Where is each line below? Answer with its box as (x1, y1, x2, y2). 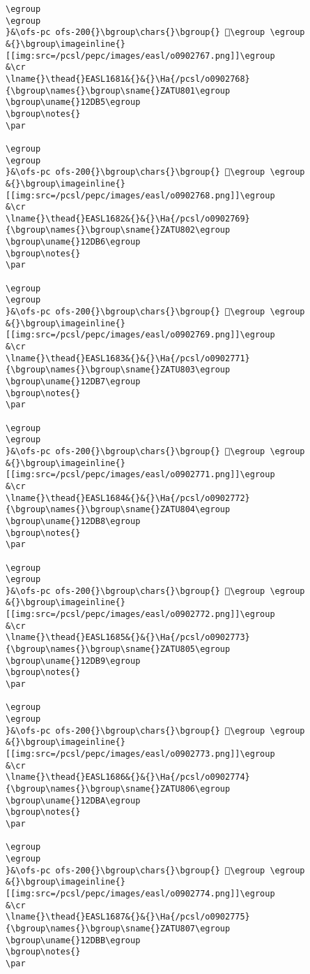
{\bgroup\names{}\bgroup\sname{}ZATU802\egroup (6, 225, 231, 235)
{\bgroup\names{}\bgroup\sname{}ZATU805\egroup (6, 644, 231, 655)
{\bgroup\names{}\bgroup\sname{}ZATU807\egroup (6, 923, 231, 933)
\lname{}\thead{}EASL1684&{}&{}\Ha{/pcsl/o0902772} (6, 493, 250, 503)
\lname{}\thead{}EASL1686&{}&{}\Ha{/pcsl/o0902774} (6, 772, 250, 783)
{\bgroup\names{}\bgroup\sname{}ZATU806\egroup (6, 783, 231, 794)
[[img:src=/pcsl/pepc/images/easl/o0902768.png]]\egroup (6, 190, 275, 201)
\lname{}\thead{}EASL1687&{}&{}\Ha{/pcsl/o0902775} (6, 912, 250, 922)
